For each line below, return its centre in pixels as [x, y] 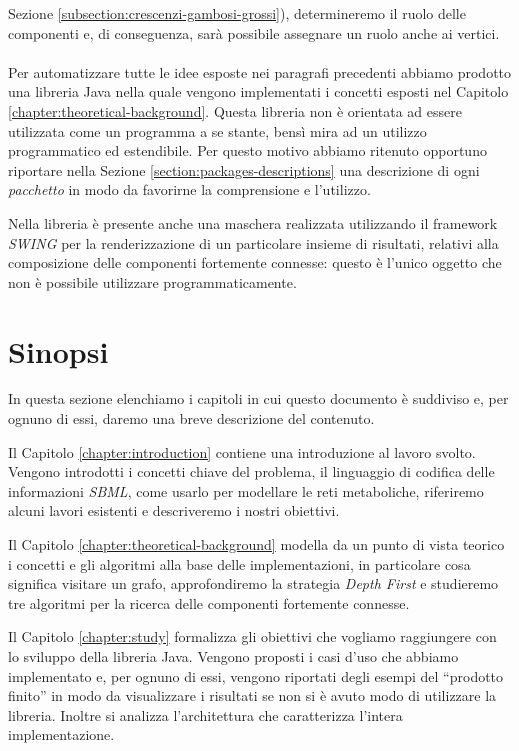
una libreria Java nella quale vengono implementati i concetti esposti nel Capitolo [258, 91]
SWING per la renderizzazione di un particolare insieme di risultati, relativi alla [253, 242]
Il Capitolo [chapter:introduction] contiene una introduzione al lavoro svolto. [242, 451]
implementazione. [61, 734]
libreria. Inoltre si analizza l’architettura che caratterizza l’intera [205, 714]
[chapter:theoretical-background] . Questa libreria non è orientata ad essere [235, 110]
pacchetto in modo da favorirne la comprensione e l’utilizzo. [189, 189]
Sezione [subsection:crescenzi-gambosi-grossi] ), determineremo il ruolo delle [237, 13]
